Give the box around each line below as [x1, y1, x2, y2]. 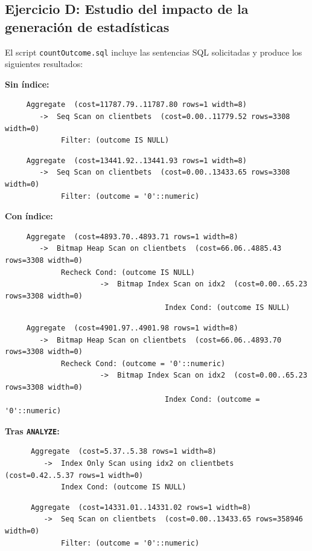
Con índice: [5, 210, 53, 222]
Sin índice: [5, 77, 49, 90]
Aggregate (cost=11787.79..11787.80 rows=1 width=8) [26, 100, 247, 109]
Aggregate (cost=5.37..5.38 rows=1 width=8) [30, 447, 217, 456]
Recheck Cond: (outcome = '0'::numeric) [61, 359, 226, 368]
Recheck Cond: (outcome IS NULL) [61, 268, 195, 277]
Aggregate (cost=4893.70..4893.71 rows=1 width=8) [26, 232, 238, 241]
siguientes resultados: [5, 57, 83, 70]
